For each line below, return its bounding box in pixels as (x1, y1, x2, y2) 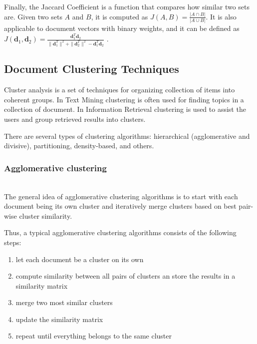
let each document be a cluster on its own (15, 254, 144, 264)
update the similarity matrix (15, 314, 103, 324)
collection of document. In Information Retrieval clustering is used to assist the (4, 104, 246, 114)
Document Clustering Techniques (4, 61, 179, 76)
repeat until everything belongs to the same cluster (15, 331, 172, 341)
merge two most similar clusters (15, 297, 113, 308)
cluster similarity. (19, 210, 72, 221)
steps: (4, 237, 21, 247)
